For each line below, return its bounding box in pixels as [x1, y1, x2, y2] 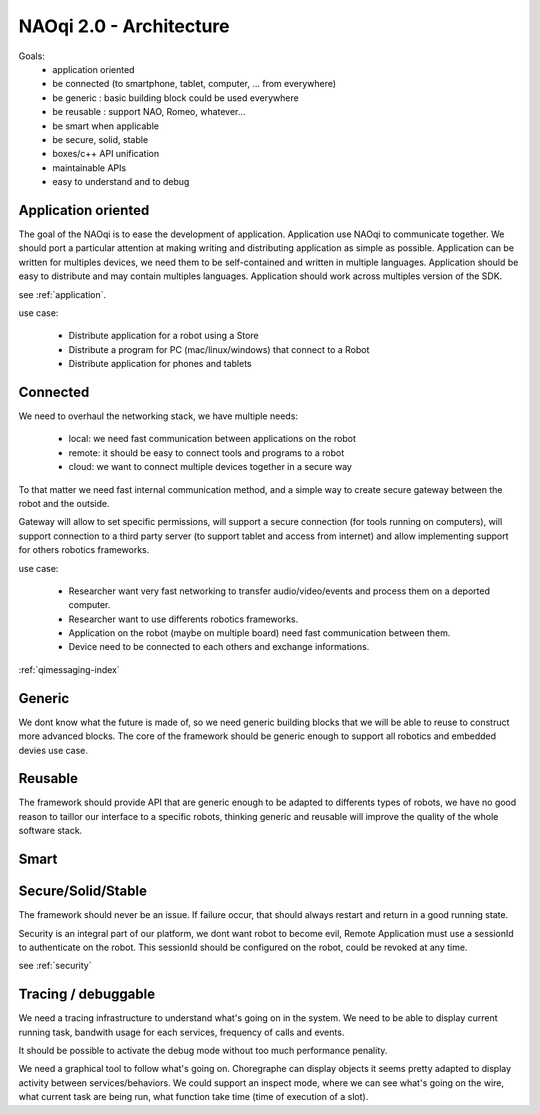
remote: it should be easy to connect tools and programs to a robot [68, 446, 345, 459]
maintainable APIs [52, 161, 127, 174]
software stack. [18, 825, 83, 837]
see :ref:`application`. [18, 288, 107, 300]
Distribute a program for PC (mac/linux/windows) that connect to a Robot [68, 343, 370, 355]
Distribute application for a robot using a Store [68, 330, 259, 342]
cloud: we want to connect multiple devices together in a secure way [68, 461, 352, 473]
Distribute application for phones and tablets [68, 358, 252, 370]
